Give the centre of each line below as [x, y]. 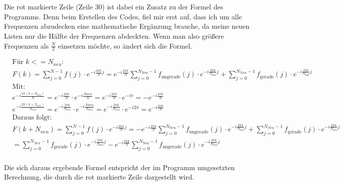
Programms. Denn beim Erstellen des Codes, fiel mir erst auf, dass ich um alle [123, 16]
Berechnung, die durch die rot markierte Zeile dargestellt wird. [99, 177]
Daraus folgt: [32, 117]
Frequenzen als [27, 45]
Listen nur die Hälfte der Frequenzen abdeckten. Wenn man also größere [114, 35]
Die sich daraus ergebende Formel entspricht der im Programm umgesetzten [119, 167]
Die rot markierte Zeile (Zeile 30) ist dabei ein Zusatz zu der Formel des [114, 7]
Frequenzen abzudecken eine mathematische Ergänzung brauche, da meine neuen [127, 26]
